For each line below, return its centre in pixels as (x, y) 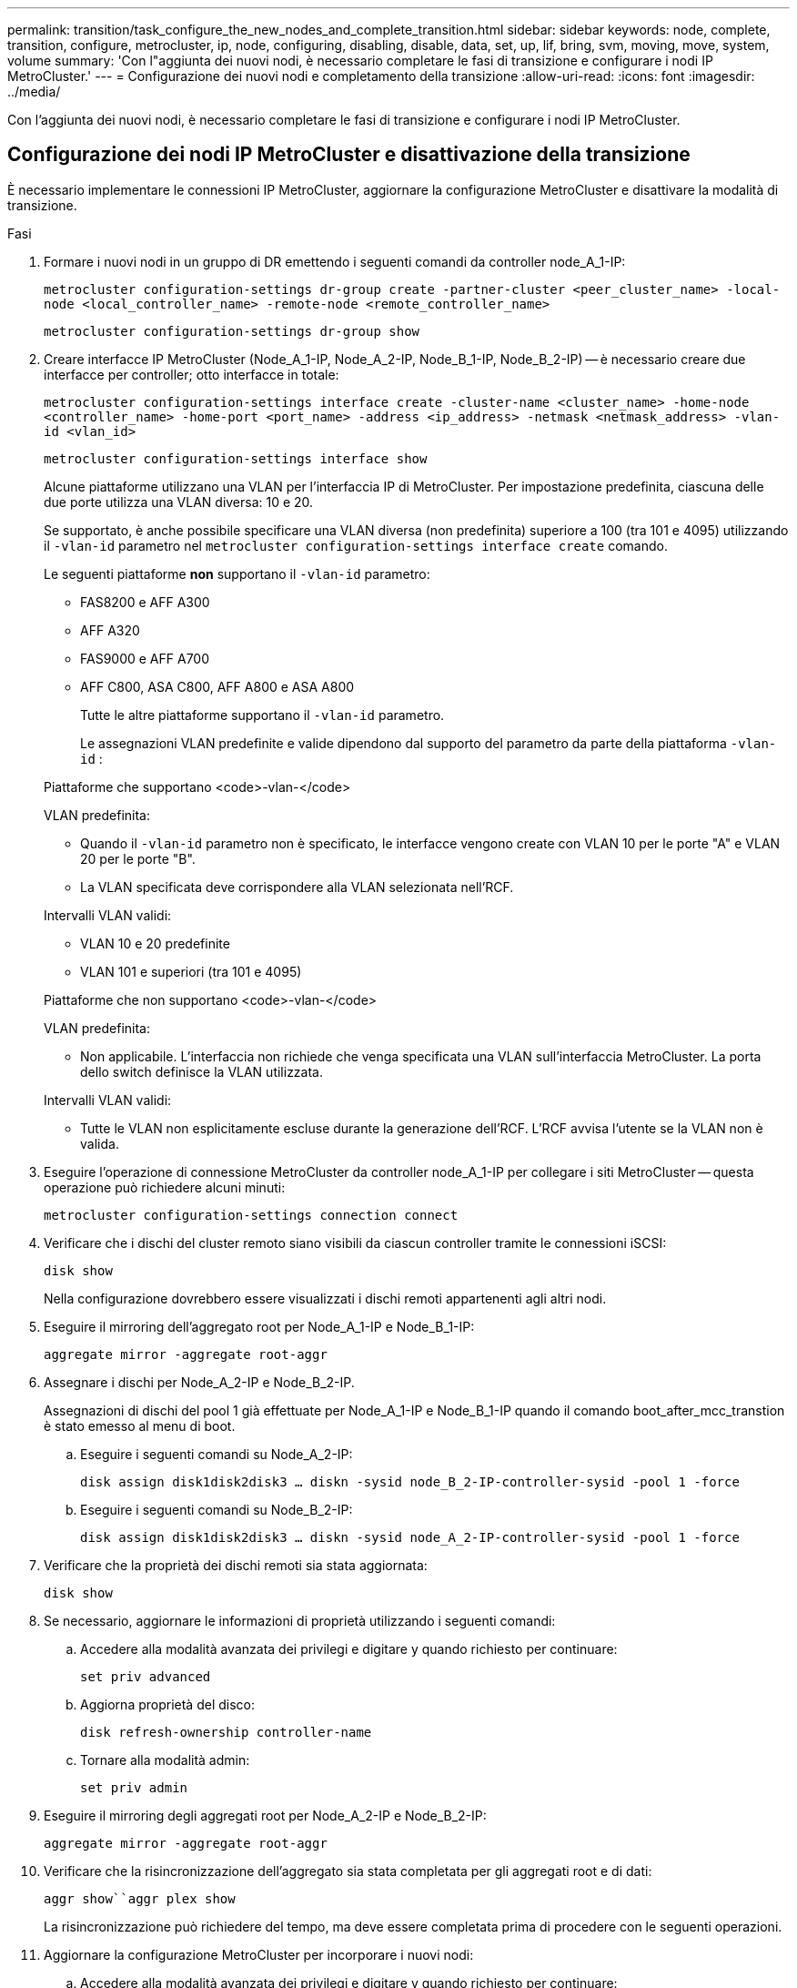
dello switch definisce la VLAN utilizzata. (202, 1071)
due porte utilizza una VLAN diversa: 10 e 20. (179, 502)
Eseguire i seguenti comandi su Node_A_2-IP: (217, 1454)
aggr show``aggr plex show (140, 1898)
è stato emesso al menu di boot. (140, 1425)
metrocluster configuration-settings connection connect (251, 1215)
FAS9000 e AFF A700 (145, 658)
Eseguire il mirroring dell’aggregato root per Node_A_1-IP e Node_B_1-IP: (259, 1326)
